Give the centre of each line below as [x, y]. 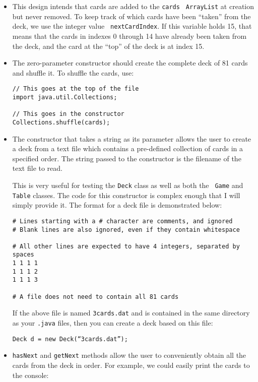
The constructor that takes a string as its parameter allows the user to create [132, 138]
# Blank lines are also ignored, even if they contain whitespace [126, 230]
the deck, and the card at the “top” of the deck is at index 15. [108, 46]
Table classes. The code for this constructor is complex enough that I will [126, 195]
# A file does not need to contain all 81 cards [95, 297]
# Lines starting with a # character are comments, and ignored [122, 221]
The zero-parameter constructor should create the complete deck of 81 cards [130, 63]
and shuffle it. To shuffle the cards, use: [73, 72]
